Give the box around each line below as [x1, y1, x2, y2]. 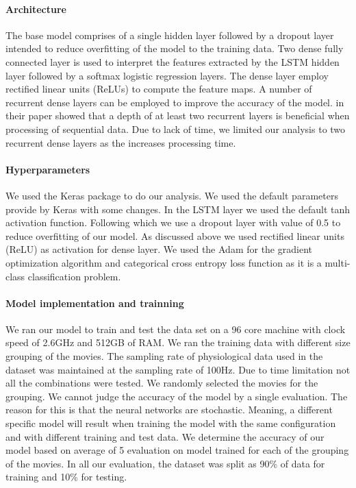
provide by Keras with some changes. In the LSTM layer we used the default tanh [5, 202, 351, 216]
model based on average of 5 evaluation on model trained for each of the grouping [5, 443, 349, 457]
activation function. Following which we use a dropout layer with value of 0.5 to [5, 215, 341, 230]
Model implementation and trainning [5, 295, 184, 310]
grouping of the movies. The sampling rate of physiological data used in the [5, 349, 323, 363]
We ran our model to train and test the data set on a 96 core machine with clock [5, 321, 346, 336]
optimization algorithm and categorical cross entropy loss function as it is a [5, 255, 322, 269]
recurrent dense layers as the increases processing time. [5, 135, 236, 149]
